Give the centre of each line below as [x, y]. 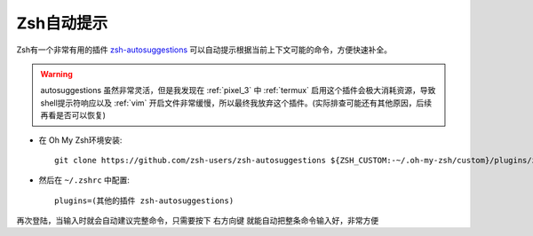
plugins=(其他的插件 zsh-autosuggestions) [144, 201]
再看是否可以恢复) [73, 115]
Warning [56, 74]
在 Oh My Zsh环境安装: [80, 140]
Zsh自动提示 [62, 23]
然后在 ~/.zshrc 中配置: [84, 180]
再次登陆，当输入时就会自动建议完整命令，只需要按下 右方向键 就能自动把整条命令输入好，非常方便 [198, 221]
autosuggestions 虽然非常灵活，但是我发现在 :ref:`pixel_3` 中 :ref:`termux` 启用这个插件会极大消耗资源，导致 [238, 90]
